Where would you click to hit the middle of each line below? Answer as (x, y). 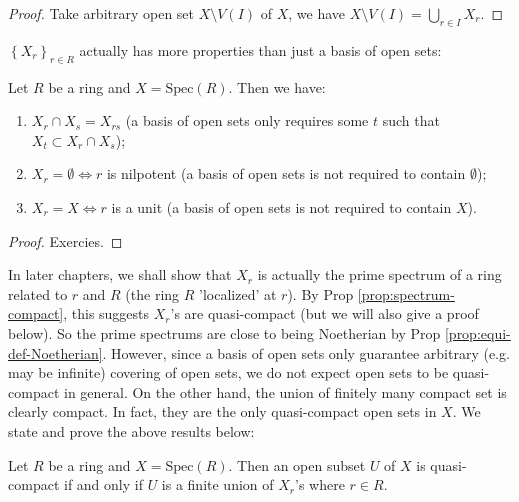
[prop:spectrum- (406, 293)
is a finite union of (217, 484)
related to (38, 293)
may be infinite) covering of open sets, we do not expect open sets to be (228, 372)
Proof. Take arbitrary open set (101, 13)
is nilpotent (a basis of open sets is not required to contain (286, 173)
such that (411, 120)
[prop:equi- (477, 332)
